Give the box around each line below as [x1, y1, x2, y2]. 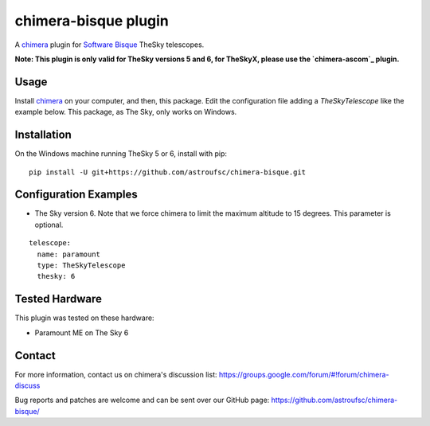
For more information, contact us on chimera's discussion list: [14, 369, 217, 379]
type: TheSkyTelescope [37, 261, 126, 270]
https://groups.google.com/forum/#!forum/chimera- [218, 369, 389, 379]
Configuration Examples [14, 188, 139, 201]
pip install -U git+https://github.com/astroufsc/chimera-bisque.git [29, 167, 307, 177]
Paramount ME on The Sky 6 [34, 327, 129, 338]
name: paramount [37, 249, 101, 259]
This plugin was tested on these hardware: [14, 313, 154, 322]
